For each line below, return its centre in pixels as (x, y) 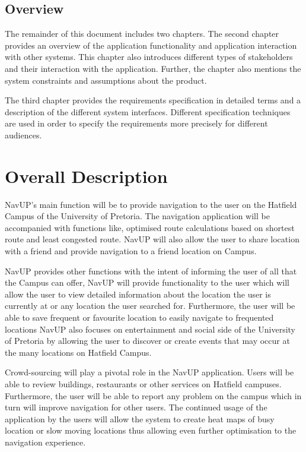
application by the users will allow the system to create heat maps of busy (140, 418)
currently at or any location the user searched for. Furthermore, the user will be (150, 306)
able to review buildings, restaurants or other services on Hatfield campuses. (143, 383)
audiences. (23, 135)
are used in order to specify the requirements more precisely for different (136, 123)
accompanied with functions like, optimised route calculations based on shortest (150, 227)
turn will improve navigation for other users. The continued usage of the (136, 407)
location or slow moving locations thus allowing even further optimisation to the (151, 430)
